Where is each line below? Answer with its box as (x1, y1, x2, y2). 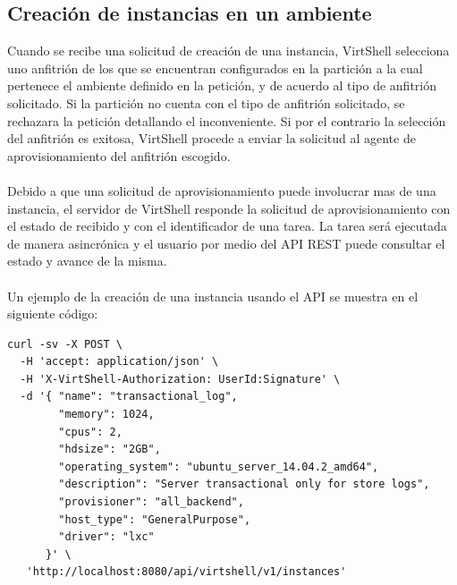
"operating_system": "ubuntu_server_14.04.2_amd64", (58, 460, 379, 473)
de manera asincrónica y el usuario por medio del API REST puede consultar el (7, 233, 445, 252)
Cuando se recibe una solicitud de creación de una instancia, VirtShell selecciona (7, 41, 450, 60)
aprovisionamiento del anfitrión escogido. (7, 146, 231, 165)
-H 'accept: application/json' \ (20, 355, 219, 369)
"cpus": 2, (58, 425, 123, 438)
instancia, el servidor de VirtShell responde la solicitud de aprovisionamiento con (7, 199, 451, 217)
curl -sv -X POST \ (7, 337, 123, 351)
